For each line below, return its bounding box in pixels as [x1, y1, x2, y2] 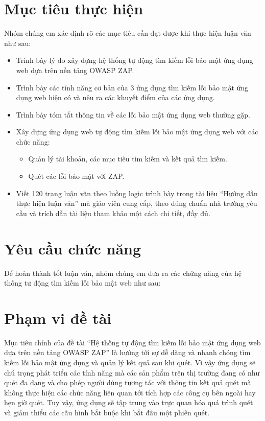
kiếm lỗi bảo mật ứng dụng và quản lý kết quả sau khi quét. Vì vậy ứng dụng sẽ [4, 357, 256, 368]
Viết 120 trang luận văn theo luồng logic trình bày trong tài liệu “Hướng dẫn [16, 188, 258, 198]
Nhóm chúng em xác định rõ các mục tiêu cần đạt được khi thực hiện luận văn [4, 28, 251, 38]
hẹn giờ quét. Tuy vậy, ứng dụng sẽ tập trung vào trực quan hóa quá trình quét [4, 397, 253, 408]
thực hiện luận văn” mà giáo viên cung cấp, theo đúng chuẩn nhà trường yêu [16, 198, 257, 208]
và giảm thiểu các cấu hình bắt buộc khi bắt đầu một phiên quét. [4, 407, 210, 418]
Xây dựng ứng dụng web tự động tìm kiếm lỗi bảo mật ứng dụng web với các [16, 126, 258, 137]
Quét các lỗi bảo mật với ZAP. [28, 171, 125, 181]
